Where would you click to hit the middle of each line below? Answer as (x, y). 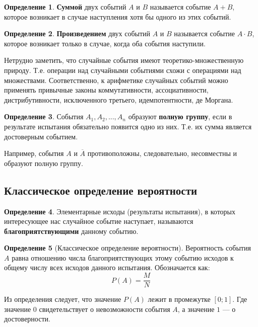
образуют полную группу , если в (180, 116)
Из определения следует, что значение (63, 299)
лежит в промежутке (179, 299)
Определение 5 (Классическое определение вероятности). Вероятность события (127, 248)
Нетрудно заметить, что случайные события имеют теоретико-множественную (124, 60)
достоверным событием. (41, 136)
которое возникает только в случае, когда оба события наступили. (105, 43)
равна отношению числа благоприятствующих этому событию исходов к (123, 257)
